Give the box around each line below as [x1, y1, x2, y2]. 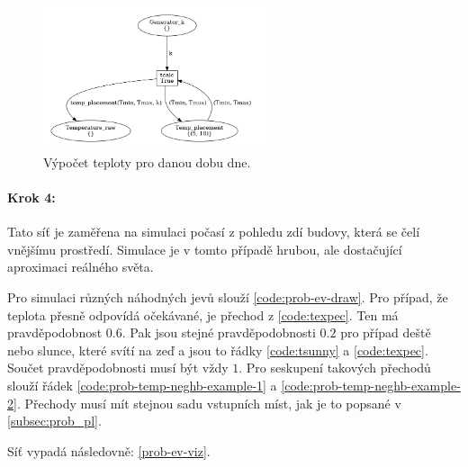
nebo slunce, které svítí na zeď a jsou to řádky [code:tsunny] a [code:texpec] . [7, 340, 428, 359]
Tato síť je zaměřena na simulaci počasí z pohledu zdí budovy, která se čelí [7, 222, 420, 241]
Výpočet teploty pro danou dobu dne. [43, 152, 251, 171]
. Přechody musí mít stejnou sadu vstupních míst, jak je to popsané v [16, 393, 401, 412]
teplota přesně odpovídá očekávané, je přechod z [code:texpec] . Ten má [7, 305, 399, 324]
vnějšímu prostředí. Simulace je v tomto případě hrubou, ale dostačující [7, 239, 402, 258]
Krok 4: [7, 187, 56, 206]
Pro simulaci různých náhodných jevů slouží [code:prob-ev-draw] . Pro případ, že [7, 287, 448, 306]
